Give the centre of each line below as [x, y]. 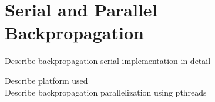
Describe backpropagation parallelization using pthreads [106, 92]
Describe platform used [46, 80]
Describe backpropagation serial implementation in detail [108, 61]
